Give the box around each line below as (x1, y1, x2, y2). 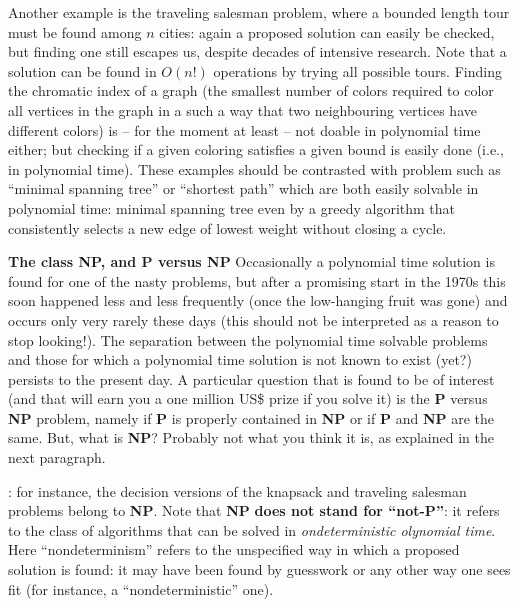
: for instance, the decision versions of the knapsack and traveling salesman (8, 480, 467, 501)
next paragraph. (8, 447, 106, 468)
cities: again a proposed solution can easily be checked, (159, 21, 495, 42)
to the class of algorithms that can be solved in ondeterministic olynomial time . (8, 519, 496, 540)
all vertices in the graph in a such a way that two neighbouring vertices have (8, 99, 477, 120)
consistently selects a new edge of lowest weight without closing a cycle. (8, 217, 447, 238)
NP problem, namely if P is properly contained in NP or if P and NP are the (8, 407, 494, 428)
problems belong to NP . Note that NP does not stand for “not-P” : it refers (8, 500, 500, 521)
